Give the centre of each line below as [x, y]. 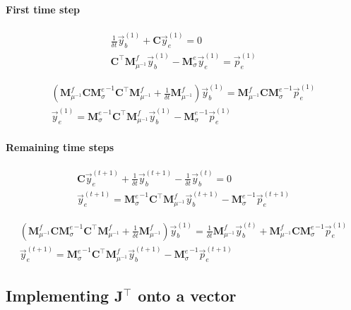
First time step [43, 9]
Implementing [57, 296]
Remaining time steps [60, 147]
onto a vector [187, 296]
